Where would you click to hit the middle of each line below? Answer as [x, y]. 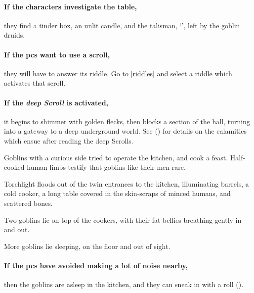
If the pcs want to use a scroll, [57, 54]
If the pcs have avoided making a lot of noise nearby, [96, 265]
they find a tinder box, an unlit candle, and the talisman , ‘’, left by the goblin [122, 25]
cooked [14, 167]
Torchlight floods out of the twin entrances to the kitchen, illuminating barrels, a [127, 183]
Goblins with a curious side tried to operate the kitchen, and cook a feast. [116, 157]
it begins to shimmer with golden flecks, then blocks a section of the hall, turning [127, 121]
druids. [15, 35]
